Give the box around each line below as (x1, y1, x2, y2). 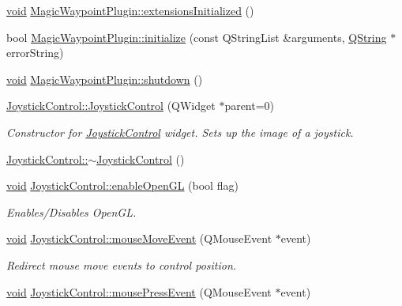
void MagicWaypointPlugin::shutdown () (6, 70, 203, 87)
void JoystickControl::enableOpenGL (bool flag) (6, 177, 239, 194)
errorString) (6, 44, 64, 61)
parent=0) (224, 97, 275, 114)
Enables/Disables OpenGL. (6, 203, 137, 220)
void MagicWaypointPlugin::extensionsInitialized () (6, 2, 254, 18)
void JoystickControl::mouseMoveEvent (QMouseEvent (6, 230, 272, 247)
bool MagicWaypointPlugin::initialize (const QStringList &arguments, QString (6, 28, 387, 45)
